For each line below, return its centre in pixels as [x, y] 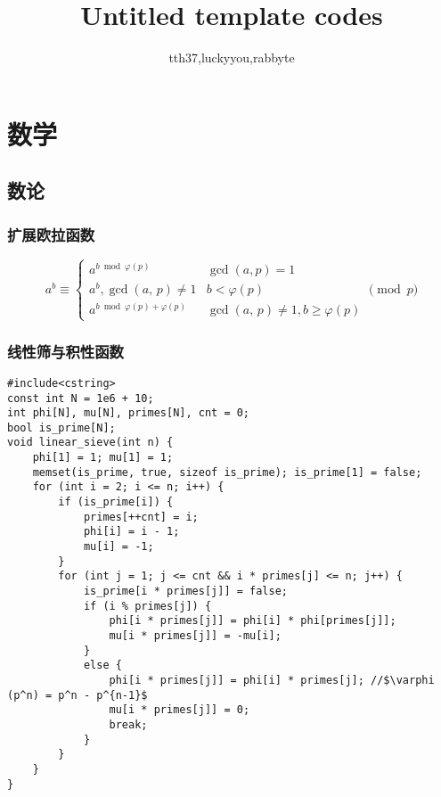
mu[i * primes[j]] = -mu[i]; [195, 636]
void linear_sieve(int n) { [90, 443]
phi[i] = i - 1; [131, 532]
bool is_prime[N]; [61, 427]
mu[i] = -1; [118, 547]
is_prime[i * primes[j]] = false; [185, 592]
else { [102, 666]
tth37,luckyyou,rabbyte [232, 58]
